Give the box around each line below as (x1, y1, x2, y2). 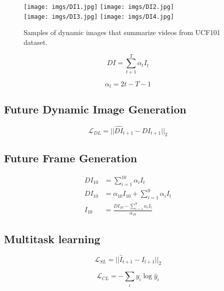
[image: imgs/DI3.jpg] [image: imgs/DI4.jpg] (24, 13, 174, 20)
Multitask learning (4, 231, 100, 246)
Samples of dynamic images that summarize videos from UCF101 (24, 27, 221, 37)
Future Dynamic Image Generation (4, 102, 187, 117)
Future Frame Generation (4, 150, 137, 165)
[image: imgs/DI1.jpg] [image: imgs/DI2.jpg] (24, 3, 174, 10)
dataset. (24, 36, 48, 47)
